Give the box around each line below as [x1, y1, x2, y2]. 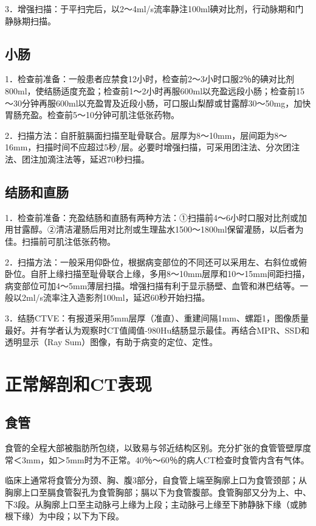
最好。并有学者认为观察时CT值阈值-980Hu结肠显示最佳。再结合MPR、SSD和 [5, 323, 310, 336]
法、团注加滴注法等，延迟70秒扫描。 [5, 152, 149, 165]
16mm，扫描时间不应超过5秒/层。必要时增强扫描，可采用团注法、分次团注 [5, 141, 300, 153]
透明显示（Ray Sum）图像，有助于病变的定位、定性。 [5, 335, 218, 348]
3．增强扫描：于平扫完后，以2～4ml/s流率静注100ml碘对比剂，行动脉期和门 [5, 2, 304, 15]
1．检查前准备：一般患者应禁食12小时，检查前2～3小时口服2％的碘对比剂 [5, 72, 294, 85]
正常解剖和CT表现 [5, 371, 152, 396]
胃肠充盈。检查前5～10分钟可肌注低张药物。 [5, 108, 179, 121]
